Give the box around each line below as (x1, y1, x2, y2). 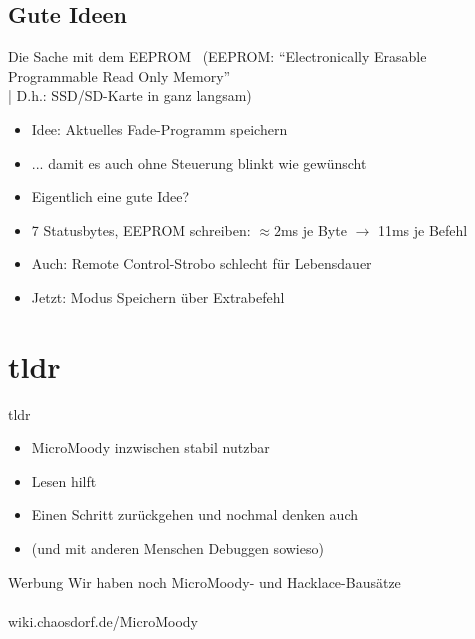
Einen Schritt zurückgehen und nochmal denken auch (31, 504, 358, 525)
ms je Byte (280, 219, 347, 240)
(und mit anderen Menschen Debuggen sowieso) (31, 538, 324, 559)
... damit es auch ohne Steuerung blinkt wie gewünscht (31, 152, 367, 173)
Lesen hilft (31, 470, 97, 491)
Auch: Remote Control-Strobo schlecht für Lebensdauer (31, 253, 372, 274)
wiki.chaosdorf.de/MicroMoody (8, 610, 198, 631)
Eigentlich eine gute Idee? (31, 186, 190, 207)
